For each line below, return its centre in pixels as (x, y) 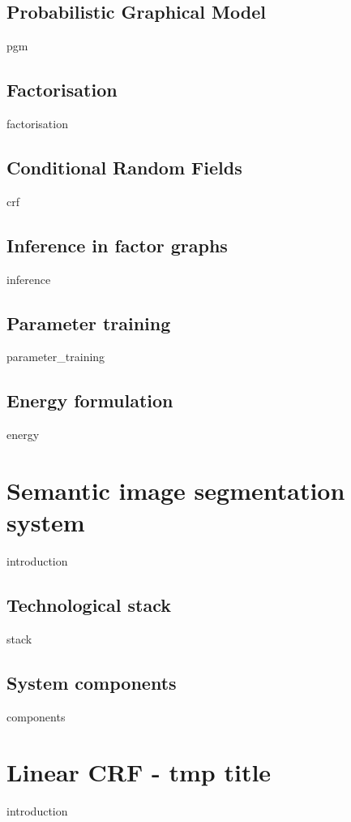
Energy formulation (90, 400)
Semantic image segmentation (176, 490)
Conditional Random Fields (124, 167)
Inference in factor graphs (117, 245)
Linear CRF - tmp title (139, 772)
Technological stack (89, 605)
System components (92, 682)
